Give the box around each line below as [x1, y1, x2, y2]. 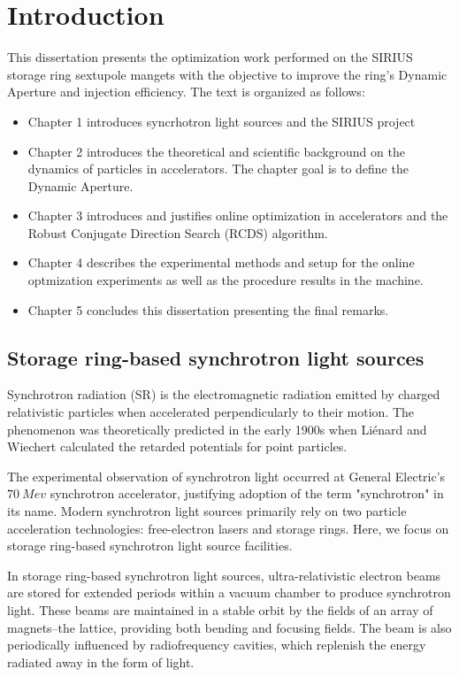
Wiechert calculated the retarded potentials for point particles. [7, 437, 348, 456]
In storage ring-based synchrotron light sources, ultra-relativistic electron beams [7, 565, 441, 584]
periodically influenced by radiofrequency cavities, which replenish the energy [7, 635, 426, 654]
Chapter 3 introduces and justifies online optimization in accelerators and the [27, 206, 448, 225]
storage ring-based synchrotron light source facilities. [7, 536, 293, 555]
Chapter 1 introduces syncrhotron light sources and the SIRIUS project [27, 112, 416, 130]
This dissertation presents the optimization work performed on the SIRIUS [7, 48, 413, 66]
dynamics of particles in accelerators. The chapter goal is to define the [27, 159, 409, 178]
